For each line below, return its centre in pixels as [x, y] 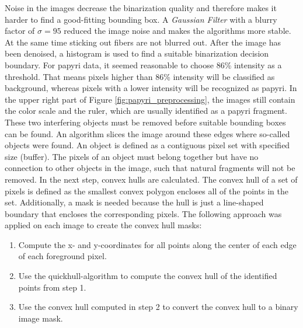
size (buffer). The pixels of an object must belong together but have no [132, 156]
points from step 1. [52, 287]
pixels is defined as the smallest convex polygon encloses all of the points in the [147, 191]
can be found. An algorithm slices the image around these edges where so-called [147, 133]
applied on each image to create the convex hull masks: [103, 225]
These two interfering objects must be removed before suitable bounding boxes [145, 122]
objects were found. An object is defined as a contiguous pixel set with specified [147, 145]
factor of [20, 31]
